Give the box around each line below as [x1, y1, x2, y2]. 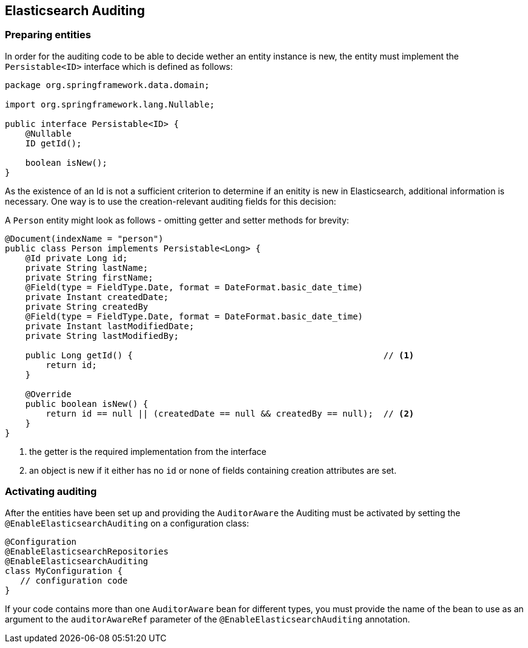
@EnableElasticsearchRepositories [5, 546, 169, 556]
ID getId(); [25, 138, 82, 148]
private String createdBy [25, 301, 149, 312]
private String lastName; [25, 262, 149, 273]
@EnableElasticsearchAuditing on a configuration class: [5, 517, 249, 528]
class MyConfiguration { [5, 565, 123, 576]
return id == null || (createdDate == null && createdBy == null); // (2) [46, 408, 415, 418]
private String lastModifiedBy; [25, 330, 179, 341]
